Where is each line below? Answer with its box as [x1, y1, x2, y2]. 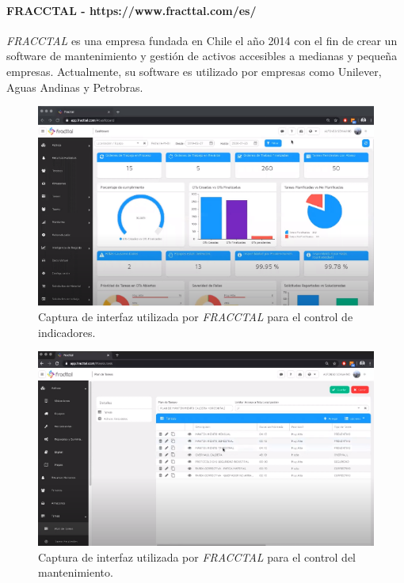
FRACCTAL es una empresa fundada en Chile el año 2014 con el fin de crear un [6, 32, 398, 48]
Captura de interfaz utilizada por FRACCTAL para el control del [38, 548, 356, 565]
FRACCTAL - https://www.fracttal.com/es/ [6, 2, 257, 18]
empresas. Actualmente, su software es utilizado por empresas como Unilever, [6, 62, 382, 79]
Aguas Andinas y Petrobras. [6, 78, 143, 95]
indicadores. [38, 324, 96, 340]
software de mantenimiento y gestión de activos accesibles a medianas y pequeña [6, 47, 398, 64]
